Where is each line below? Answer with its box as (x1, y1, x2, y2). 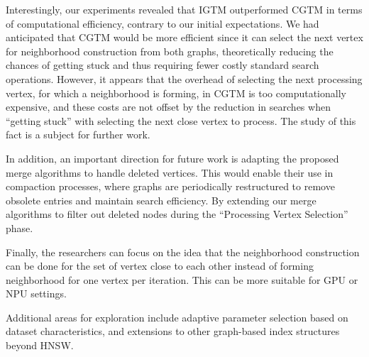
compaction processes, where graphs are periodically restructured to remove (6, 179, 335, 194)
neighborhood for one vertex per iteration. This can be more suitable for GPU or (6, 272, 358, 287)
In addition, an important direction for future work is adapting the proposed (6, 150, 339, 165)
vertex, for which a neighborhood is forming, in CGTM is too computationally (6, 85, 346, 100)
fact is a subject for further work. (6, 127, 150, 142)
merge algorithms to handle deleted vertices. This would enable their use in (6, 165, 334, 180)
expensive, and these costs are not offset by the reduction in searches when (6, 99, 331, 114)
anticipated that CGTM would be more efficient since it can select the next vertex (6, 30, 363, 45)
